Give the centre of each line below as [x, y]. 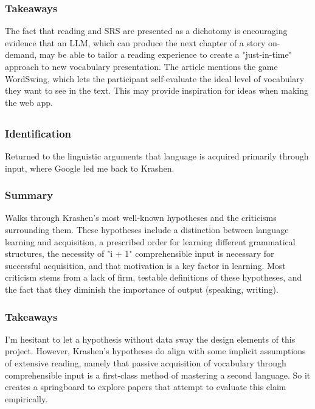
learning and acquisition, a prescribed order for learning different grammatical [150, 241]
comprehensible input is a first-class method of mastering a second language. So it [158, 375]
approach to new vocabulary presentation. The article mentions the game [141, 66]
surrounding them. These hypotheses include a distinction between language [147, 230]
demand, [21, 54]
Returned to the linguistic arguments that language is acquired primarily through [157, 156]
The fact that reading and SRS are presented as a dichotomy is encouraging [146, 31]
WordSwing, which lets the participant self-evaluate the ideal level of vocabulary [155, 78]
